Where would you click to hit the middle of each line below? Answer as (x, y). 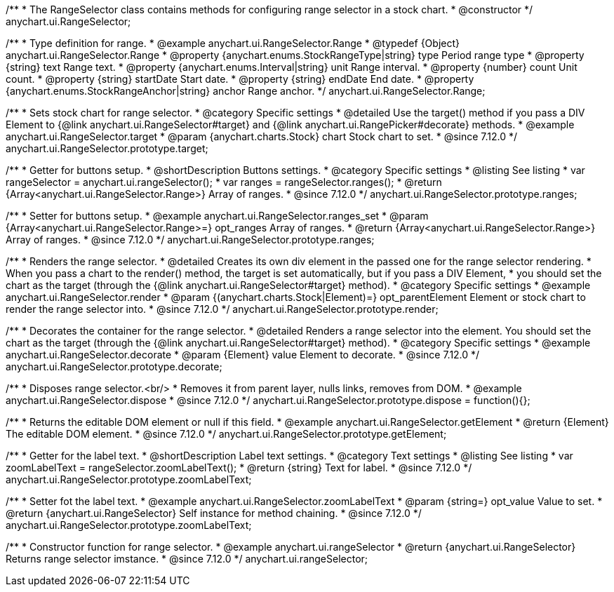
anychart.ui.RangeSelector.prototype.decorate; (114, 366)
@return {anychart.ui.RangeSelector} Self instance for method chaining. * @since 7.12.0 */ (214, 513)
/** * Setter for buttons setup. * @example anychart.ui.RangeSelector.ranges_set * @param (217, 216)
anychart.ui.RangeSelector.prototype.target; (107, 148)
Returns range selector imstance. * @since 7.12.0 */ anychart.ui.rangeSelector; (187, 559)
